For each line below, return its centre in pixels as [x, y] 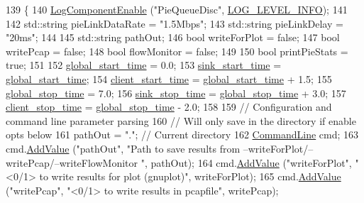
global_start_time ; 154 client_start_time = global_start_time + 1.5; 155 [169, 78]
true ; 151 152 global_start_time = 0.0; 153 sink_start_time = [144, 65]
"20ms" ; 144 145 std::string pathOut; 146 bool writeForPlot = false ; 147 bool [173, 37]
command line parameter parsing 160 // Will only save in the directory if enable [181, 120]
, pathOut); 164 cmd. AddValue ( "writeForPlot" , [248, 162]
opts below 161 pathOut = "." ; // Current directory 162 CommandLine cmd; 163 [182, 135]
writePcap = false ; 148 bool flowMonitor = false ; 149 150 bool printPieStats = [177, 51]
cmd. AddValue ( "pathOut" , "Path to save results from [123, 148]
